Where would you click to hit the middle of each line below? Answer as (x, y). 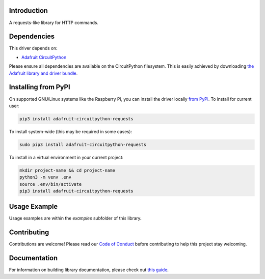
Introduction (28, 11)
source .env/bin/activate (51, 184)
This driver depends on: (33, 48)
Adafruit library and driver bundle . (43, 73)
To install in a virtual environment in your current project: (66, 157)
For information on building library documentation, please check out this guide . (89, 270)
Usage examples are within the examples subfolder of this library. (75, 218)
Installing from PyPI (40, 87)
